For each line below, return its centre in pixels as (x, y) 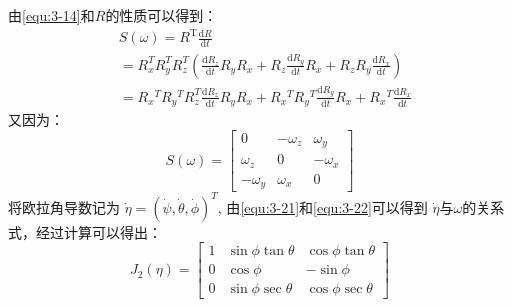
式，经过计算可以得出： (85, 231)
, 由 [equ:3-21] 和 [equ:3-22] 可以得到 (322, 206)
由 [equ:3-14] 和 (51, 15)
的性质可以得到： (161, 15)
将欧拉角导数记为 (64, 206)
